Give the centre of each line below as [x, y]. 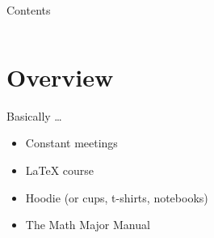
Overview [60, 76]
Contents [29, 10]
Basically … [34, 115]
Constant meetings [71, 143]
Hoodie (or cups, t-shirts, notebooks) [117, 197]
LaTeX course [60, 170]
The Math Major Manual [88, 225]
